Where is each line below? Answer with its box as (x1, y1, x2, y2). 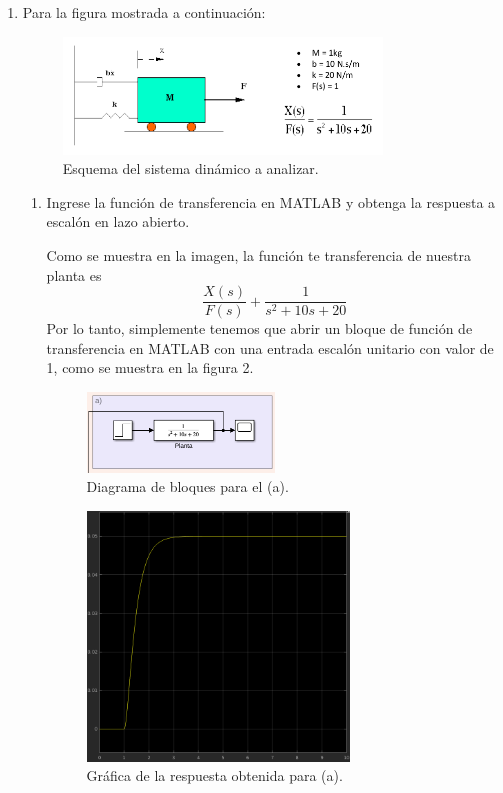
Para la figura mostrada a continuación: (22, 2, 266, 22)
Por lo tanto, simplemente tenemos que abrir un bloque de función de (46, 318, 473, 339)
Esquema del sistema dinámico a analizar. (62, 158, 319, 179)
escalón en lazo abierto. (46, 211, 190, 232)
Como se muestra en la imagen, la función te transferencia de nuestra (46, 244, 471, 265)
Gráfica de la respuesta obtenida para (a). (86, 765, 343, 786)
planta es (46, 264, 102, 285)
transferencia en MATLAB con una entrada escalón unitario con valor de (46, 337, 494, 358)
